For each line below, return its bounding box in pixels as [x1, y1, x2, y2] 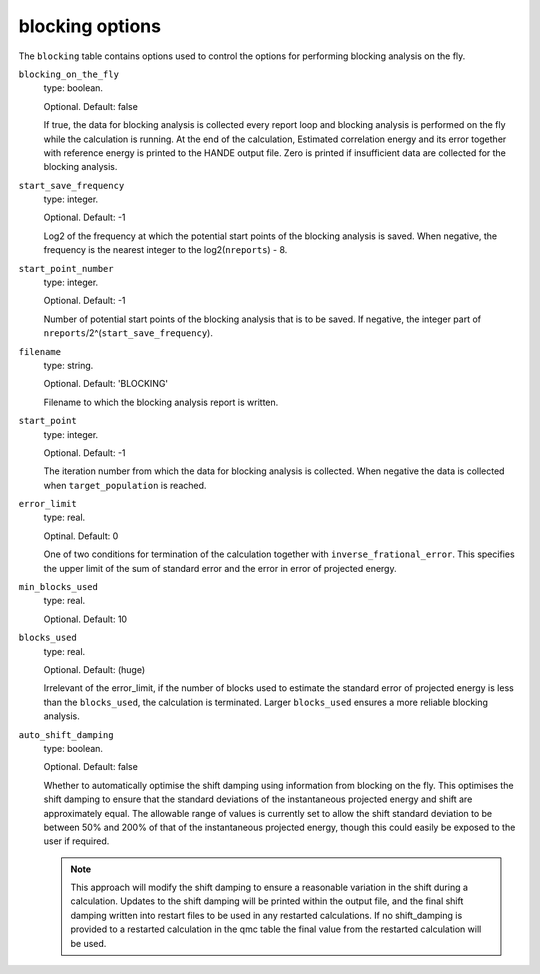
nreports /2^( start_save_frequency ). [43, 327, 214, 339]
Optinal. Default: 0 [43, 530, 119, 542]
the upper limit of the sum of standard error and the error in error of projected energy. [43, 562, 397, 574]
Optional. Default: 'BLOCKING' [43, 378, 169, 390]
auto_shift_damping [18, 729, 114, 740]
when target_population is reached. [43, 479, 207, 491]
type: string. [43, 359, 94, 371]
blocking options [18, 15, 162, 37]
